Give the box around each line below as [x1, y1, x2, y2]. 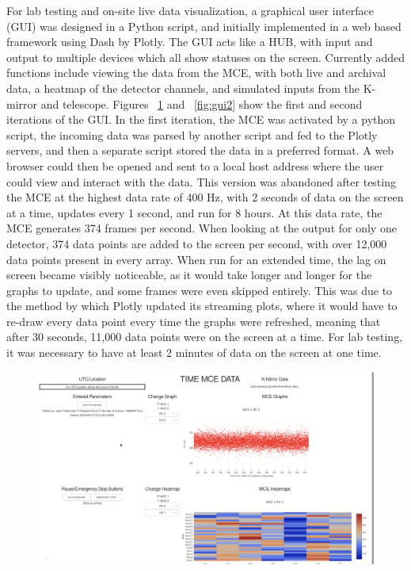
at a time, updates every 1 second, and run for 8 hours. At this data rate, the [6, 204, 382, 220]
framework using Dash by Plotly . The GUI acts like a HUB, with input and [6, 33, 373, 50]
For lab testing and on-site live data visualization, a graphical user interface [6, 2, 374, 18]
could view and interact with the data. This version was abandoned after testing [6, 173, 396, 190]
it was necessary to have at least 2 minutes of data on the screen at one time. [6, 344, 382, 361]
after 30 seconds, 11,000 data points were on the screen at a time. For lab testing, [6, 328, 403, 345]
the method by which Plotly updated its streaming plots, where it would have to [6, 297, 398, 314]
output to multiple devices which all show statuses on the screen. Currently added [6, 48, 405, 65]
